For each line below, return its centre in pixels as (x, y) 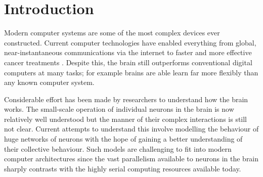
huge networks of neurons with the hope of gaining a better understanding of (123, 139)
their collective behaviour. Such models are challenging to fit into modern (118, 148)
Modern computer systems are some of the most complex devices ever (112, 33)
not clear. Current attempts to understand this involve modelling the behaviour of (131, 129)
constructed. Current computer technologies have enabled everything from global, (130, 42)
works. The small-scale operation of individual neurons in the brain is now (119, 109)
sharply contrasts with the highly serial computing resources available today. (123, 168)
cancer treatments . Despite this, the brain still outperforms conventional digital (128, 62)
